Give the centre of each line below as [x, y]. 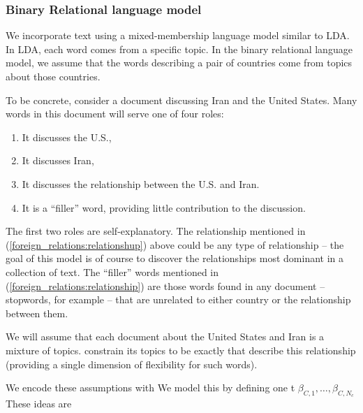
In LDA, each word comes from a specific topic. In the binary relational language [179, 49]
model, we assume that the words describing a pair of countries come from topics [179, 63]
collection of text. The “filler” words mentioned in [112, 271]
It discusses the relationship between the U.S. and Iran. [141, 183]
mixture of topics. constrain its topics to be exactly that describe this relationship [181, 350]
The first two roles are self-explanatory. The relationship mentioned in [156, 231]
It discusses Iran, [58, 160]
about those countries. [53, 76]
